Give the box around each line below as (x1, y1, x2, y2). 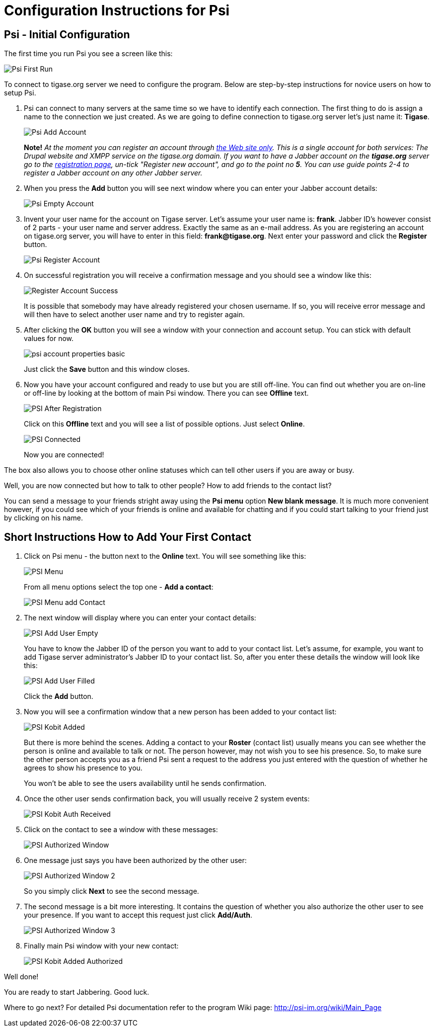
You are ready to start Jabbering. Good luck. (4, 988, 149, 997)
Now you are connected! (24, 450, 104, 459)
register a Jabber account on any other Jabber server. (24, 169, 203, 177)
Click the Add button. (24, 692, 93, 701)
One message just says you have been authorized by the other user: (24, 856, 247, 865)
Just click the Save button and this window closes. (24, 365, 190, 374)
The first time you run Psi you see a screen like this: (4, 49, 173, 58)
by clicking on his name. (4, 514, 83, 522)
